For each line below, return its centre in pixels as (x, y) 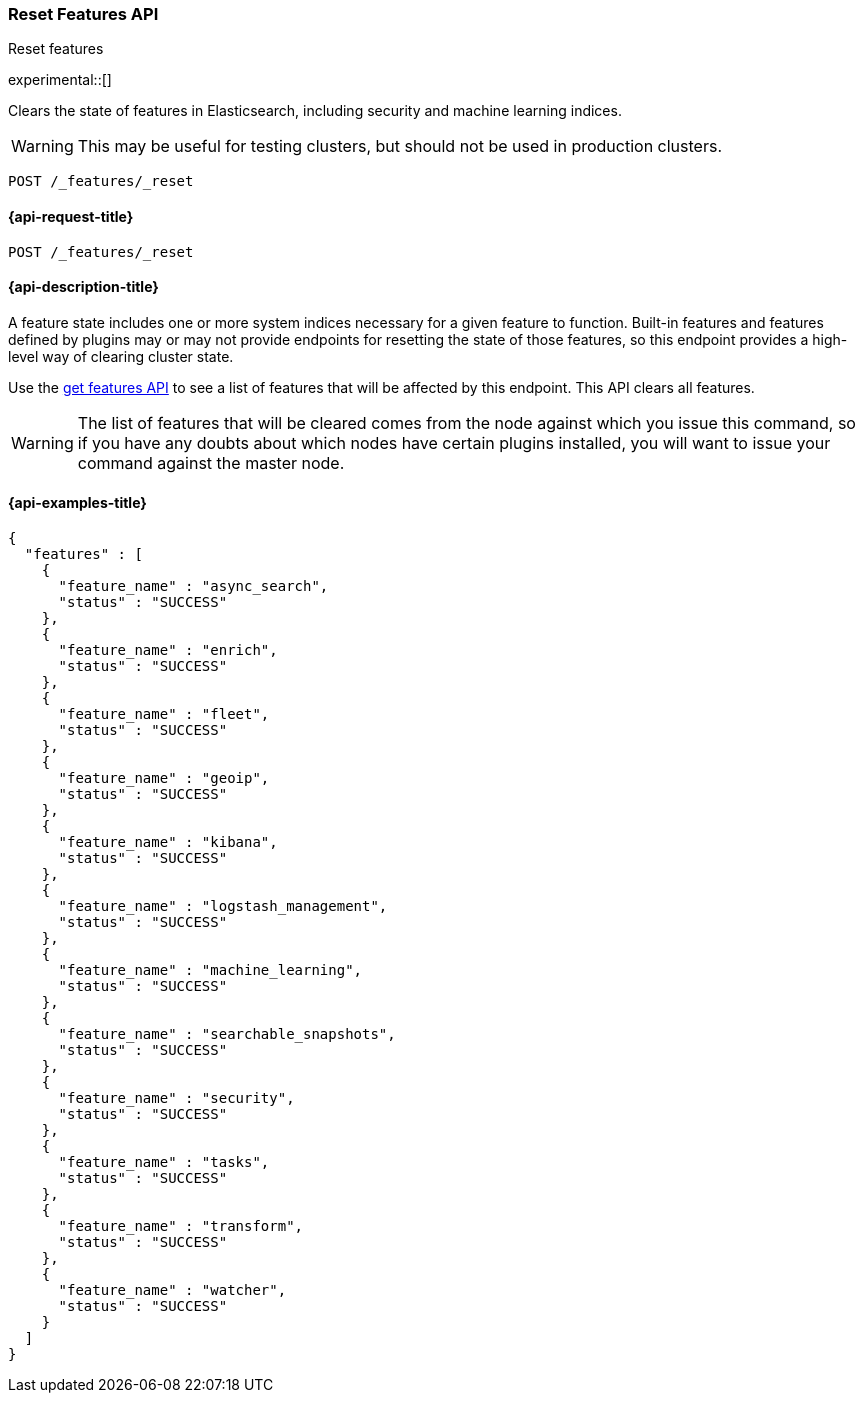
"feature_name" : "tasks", (164, 1162)
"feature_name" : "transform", (181, 1226)
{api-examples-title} (77, 503)
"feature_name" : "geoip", (164, 778)
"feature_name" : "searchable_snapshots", (227, 1034)
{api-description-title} (83, 287)
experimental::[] (60, 80)
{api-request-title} (71, 216)
